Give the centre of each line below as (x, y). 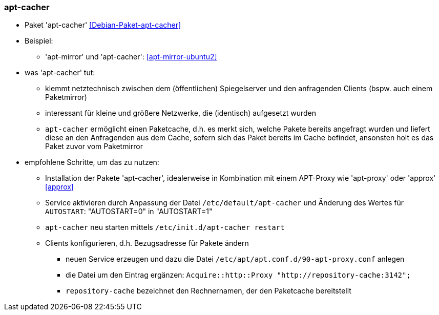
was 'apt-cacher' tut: (60, 73)
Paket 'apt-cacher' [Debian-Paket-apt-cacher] (103, 25)
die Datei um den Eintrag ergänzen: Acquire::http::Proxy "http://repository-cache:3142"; (238, 275)
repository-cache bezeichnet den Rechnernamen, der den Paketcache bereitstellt (208, 291)
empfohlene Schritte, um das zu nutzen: (92, 162)
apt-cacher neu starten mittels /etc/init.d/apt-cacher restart (165, 227)
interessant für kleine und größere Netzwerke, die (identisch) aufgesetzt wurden (181, 113)
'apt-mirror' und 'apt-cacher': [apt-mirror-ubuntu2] (131, 57)
